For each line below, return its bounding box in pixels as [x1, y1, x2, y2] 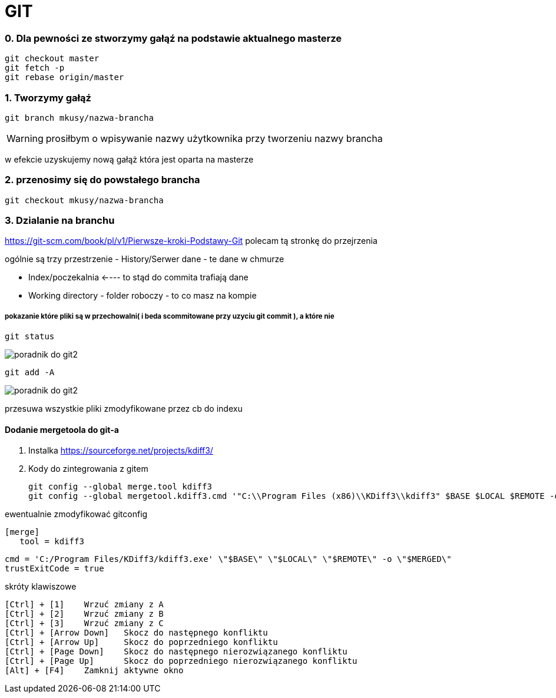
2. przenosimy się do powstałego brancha [5, 174, 200, 186]
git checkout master [5, 54, 100, 64]
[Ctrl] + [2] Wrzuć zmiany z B [5, 609, 164, 619]
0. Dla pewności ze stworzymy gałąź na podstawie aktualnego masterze [5, 32, 342, 44]
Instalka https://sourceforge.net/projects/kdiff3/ [28, 445, 213, 456]
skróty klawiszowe [5, 581, 77, 592]
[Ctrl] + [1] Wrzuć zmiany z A [5, 600, 164, 610]
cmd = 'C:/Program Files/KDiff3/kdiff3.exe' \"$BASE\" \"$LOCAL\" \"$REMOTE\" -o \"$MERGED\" [5, 554, 452, 564]
